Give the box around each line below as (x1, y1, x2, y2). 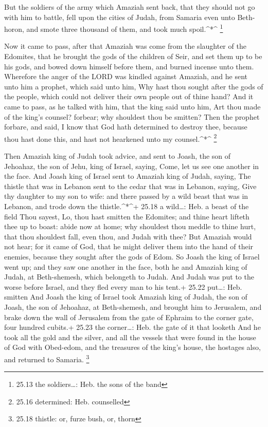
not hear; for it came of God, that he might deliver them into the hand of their (4, 241, 254, 252)
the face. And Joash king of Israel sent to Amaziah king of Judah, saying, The (4, 171, 251, 181)
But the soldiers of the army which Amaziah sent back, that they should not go (4, 2, 255, 12)
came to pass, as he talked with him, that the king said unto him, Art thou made (4, 101, 261, 112)
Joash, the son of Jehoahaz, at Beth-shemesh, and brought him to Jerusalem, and (4, 301, 262, 312)
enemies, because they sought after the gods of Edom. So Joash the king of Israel (4, 251, 260, 262)
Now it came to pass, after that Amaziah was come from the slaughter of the (4, 41, 246, 51)
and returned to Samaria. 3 (4, 352, 90, 364)
